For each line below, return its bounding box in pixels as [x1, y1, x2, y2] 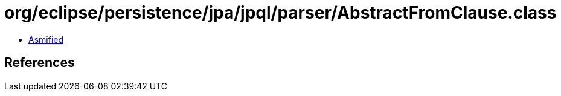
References [4, 55, 75, 71]
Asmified [28, 34, 64, 45]
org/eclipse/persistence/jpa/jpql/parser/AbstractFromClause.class [4, 2, 557, 23]
